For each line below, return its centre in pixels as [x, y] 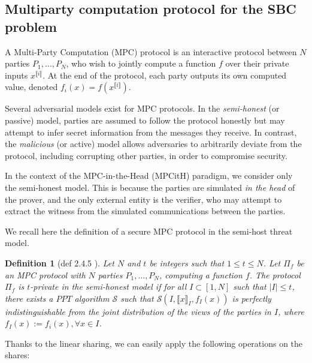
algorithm [92, 298]
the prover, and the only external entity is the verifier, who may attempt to [143, 199]
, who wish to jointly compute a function [141, 63]
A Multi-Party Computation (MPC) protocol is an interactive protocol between [151, 51]
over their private [257, 63]
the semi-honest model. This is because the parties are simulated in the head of [150, 187]
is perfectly [252, 298]
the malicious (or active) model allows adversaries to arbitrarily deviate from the [153, 144]
